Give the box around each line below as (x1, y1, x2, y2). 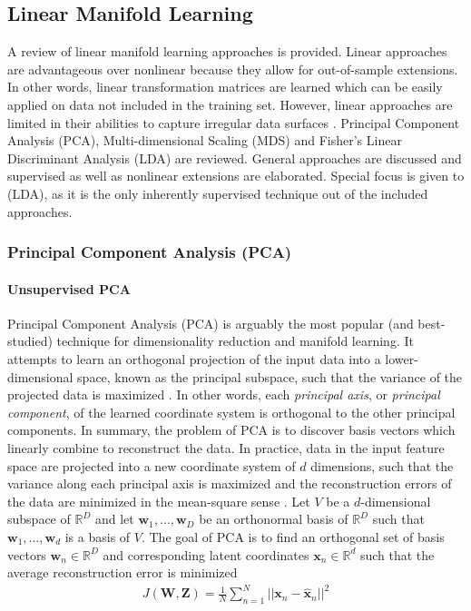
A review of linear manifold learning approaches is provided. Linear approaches (7, 42, 447, 61)
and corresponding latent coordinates (103, 545, 309, 564)
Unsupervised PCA (7, 279, 131, 298)
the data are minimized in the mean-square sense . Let (7, 491, 310, 510)
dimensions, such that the (310, 456, 454, 475)
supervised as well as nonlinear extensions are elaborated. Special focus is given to (7, 166, 465, 185)
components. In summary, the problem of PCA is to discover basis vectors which (7, 420, 456, 439)
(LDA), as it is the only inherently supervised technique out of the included (7, 183, 428, 202)
